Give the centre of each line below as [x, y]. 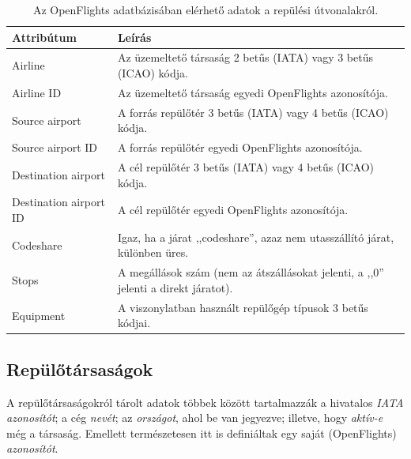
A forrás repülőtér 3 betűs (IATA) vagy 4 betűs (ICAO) [253, 112]
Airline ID [37, 92]
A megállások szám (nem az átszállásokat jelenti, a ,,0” [251, 272]
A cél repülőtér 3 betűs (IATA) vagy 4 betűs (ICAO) [246, 167]
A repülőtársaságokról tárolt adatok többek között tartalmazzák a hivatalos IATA [205, 402]
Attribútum [44, 37]
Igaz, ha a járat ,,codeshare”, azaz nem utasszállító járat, [256, 237]
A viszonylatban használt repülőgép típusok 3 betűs [243, 307]
